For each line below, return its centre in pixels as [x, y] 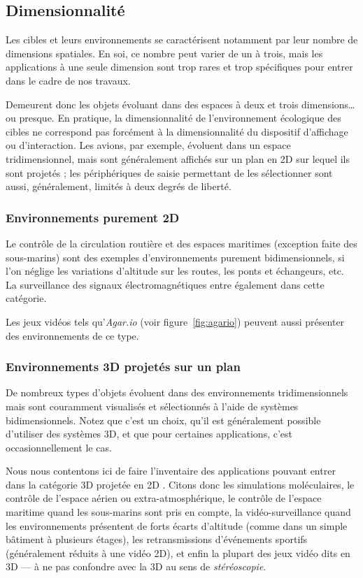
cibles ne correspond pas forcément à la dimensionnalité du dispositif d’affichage [177, 131]
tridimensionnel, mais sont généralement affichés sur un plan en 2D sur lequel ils [178, 158]
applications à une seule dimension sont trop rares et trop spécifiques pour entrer [179, 67]
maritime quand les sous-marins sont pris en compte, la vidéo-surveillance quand [178, 512]
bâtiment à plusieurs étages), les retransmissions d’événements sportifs [157, 539]
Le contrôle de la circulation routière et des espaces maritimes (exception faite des [181, 243]
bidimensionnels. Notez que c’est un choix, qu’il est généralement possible [163, 420]
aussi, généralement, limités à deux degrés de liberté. [119, 186]
